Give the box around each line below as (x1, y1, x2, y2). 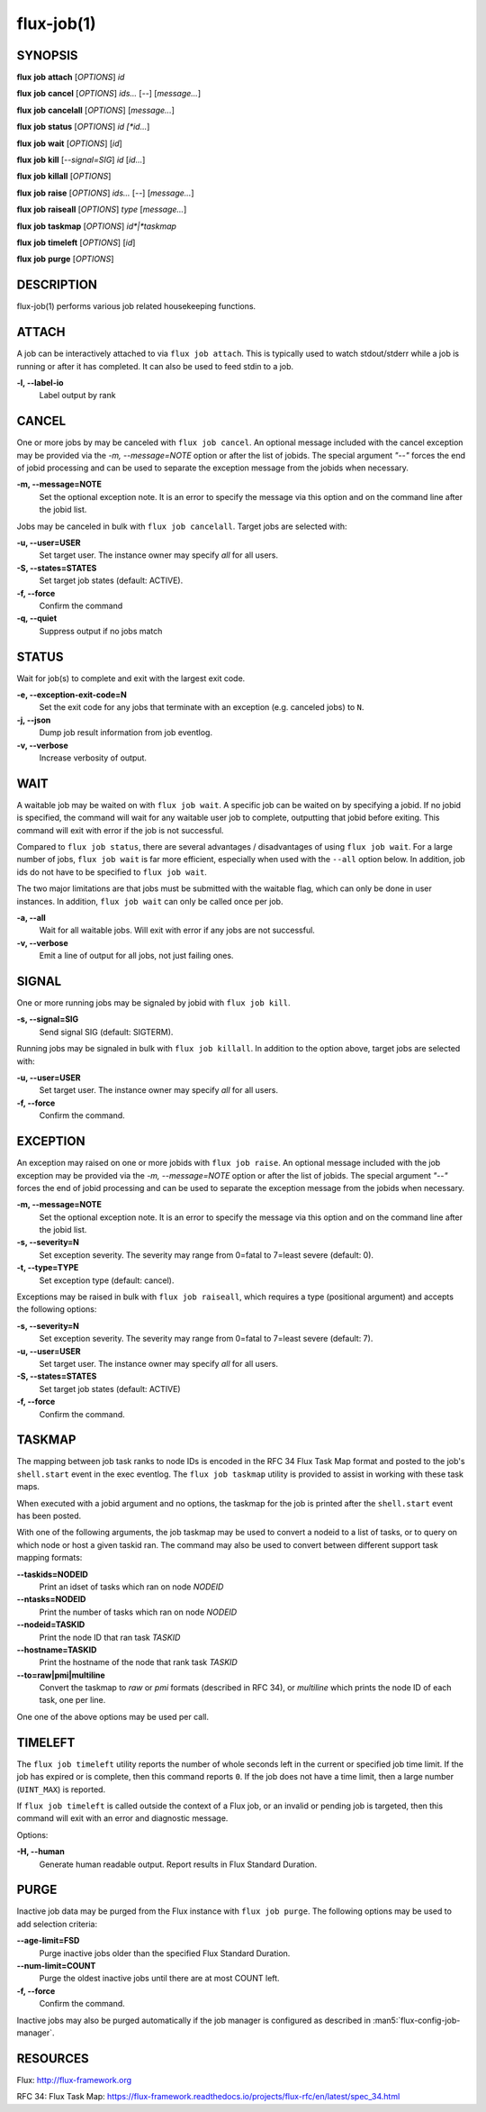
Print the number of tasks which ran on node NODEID (39, 1607, 238, 1617)
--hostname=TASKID (16, 1644, 97, 1655)
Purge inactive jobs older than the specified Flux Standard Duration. (39, 1947, 291, 1959)
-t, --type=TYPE (16, 1262, 79, 1273)
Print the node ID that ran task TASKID (39, 1632, 181, 1643)
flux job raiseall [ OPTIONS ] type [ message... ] (16, 204, 187, 215)
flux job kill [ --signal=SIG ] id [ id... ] (16, 154, 146, 166)
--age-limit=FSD (16, 1935, 80, 1946)
